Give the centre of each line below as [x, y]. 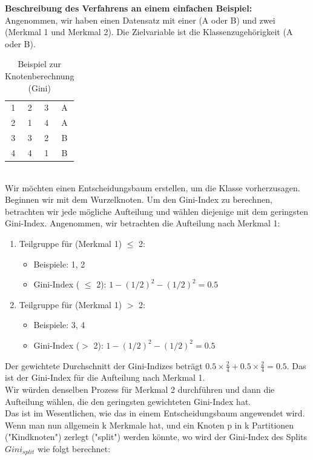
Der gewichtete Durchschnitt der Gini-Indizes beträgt [104, 365]
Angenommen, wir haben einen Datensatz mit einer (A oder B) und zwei [140, 20]
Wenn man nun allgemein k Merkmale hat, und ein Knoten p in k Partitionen [150, 425]
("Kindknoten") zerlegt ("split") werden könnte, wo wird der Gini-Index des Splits [156, 437]
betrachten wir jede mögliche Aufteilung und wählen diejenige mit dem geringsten [157, 211]
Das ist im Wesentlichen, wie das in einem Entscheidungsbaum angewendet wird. [155, 413]
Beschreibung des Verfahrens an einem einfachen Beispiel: [129, 8]
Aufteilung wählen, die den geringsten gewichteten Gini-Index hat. [128, 401]
